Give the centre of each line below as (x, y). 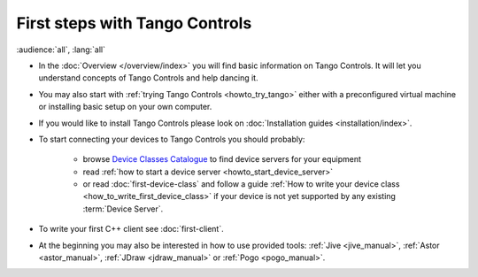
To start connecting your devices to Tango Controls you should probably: (172, 139)
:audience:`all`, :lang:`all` (61, 50)
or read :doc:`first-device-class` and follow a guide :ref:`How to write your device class (241, 184)
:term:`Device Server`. (123, 209)
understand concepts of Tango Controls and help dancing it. (148, 78)
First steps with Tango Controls (134, 23)
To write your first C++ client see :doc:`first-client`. (131, 229)
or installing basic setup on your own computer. (125, 107)
